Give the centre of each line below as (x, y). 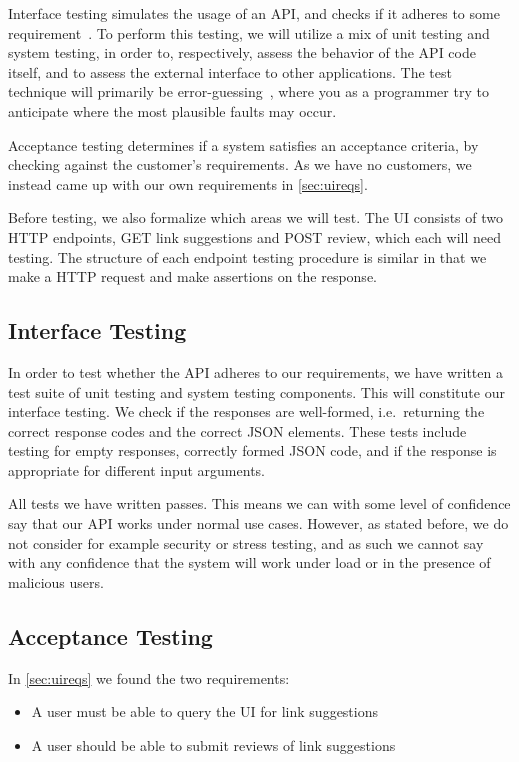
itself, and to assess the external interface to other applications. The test (230, 71)
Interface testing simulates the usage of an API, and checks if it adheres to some (254, 13)
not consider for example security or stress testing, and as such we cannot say (246, 542)
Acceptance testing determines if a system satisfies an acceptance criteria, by (243, 144)
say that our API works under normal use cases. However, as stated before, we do (258, 523)
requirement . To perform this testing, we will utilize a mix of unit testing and (249, 32)
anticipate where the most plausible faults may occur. (172, 110)
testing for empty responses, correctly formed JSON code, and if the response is (252, 450)
